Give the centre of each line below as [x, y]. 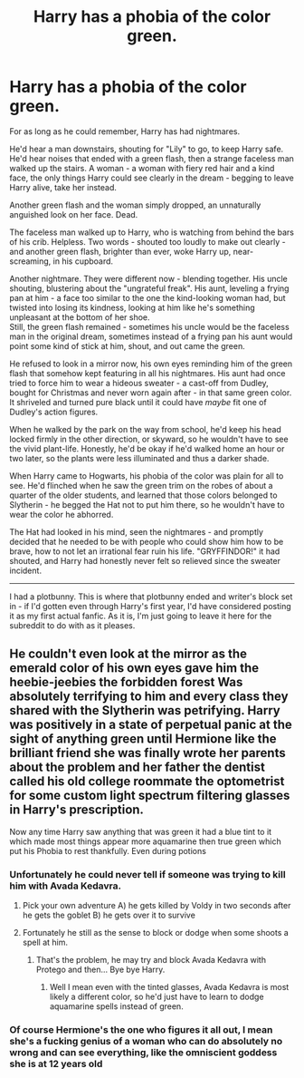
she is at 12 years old [56, 1063]
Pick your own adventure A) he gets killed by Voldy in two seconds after [157, 906]
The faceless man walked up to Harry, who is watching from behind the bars [152, 232]
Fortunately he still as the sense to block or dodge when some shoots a [156, 933]
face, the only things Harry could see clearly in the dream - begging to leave [152, 178]
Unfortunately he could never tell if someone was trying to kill [148, 874]
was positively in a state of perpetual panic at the [151, 725]
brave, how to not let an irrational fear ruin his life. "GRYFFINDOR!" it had [145, 551]
